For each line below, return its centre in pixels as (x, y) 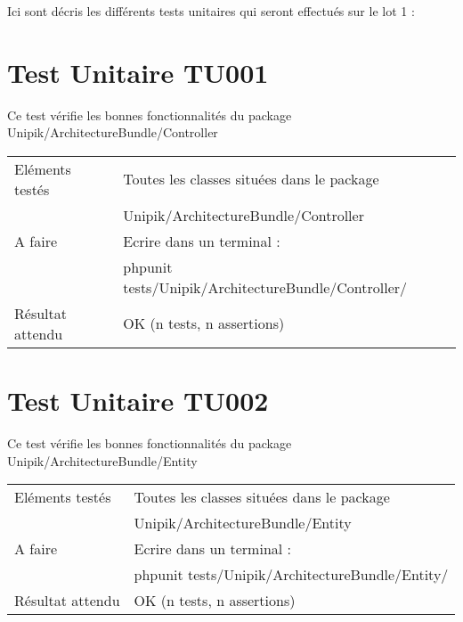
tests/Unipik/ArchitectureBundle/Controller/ (265, 287)
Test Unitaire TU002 (138, 401)
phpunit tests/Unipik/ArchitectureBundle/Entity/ (291, 575)
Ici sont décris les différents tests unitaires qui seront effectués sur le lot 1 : (211, 11)
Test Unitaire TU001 (138, 72)
